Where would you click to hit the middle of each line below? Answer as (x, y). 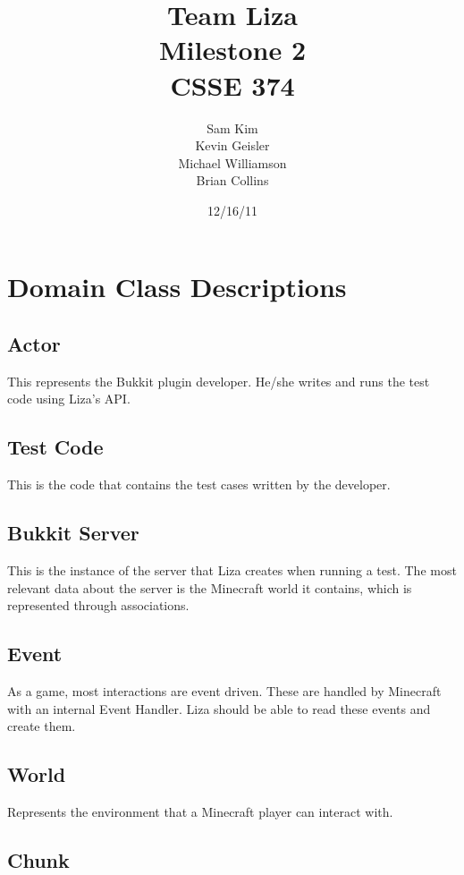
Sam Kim (232, 127)
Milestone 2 (232, 50)
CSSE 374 (232, 85)
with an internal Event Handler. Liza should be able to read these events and (219, 708)
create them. (42, 726)
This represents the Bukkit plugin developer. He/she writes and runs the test (219, 381)
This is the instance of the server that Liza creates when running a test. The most (232, 570)
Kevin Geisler (232, 145)
